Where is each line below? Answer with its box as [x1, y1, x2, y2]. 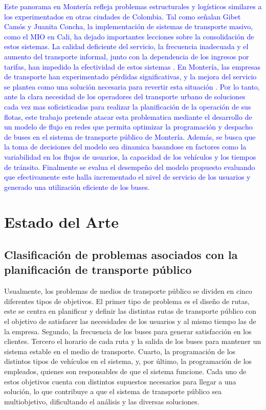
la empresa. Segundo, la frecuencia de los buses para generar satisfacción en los [4, 326, 252, 336]
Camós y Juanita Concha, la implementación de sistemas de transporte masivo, [4, 21, 253, 32]
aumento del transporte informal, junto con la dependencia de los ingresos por [4, 51, 249, 61]
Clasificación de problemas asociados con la [4, 247, 238, 263]
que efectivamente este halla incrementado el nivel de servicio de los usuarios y [4, 171, 251, 182]
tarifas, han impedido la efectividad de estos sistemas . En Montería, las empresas [4, 61, 261, 72]
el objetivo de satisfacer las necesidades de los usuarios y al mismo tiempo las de [4, 316, 256, 327]
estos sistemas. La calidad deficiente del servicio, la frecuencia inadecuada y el [4, 41, 249, 52]
